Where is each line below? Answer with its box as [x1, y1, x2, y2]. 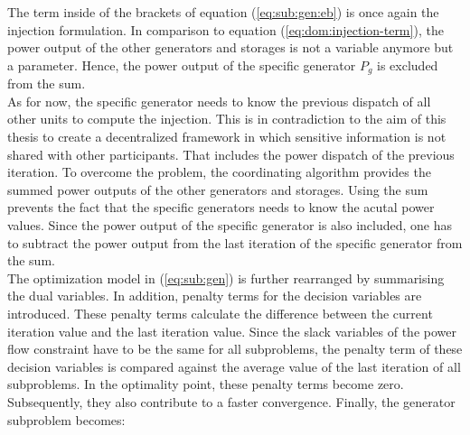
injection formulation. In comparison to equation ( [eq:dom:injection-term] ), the [7, 20, 444, 39]
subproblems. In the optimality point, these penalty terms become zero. [7, 375, 404, 393]
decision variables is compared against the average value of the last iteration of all [7, 356, 461, 375]
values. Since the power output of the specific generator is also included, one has [7, 215, 453, 234]
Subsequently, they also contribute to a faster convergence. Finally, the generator [7, 392, 456, 411]
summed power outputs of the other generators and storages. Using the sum [7, 180, 428, 199]
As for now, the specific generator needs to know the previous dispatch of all [7, 91, 431, 110]
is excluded [377, 55, 438, 74]
